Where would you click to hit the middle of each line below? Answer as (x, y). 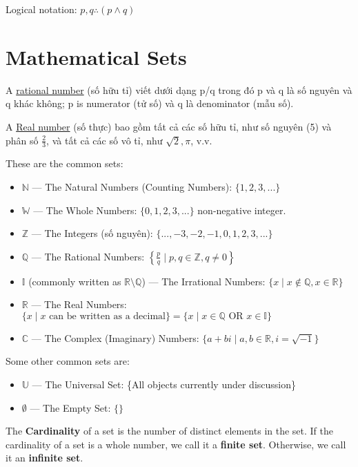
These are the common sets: (64, 163)
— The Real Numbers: (79, 304)
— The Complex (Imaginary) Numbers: (115, 337)
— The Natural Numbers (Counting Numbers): (132, 186)
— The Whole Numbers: (85, 210)
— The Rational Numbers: (88, 256)
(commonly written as (75, 281)
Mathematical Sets (96, 56)
